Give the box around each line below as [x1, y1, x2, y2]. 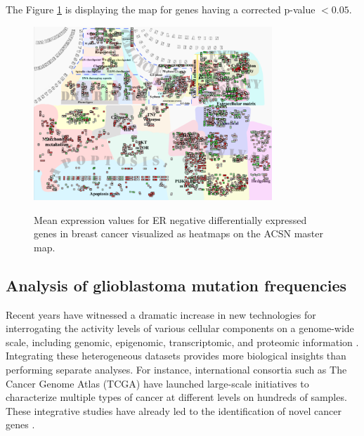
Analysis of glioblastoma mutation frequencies [6, 274, 347, 296]
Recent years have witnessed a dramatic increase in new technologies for [6, 307, 316, 322]
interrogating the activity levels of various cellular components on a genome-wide [6, 321, 354, 336]
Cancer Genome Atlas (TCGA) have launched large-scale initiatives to [6, 376, 309, 390]
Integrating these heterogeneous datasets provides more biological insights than [6, 348, 346, 363]
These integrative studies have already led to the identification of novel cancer [6, 403, 342, 418]
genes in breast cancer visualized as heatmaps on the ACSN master [34, 226, 323, 241]
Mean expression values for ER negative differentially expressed [34, 212, 307, 227]
